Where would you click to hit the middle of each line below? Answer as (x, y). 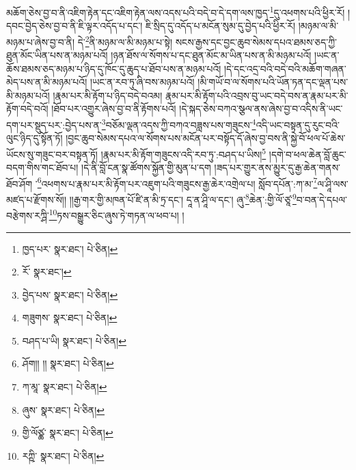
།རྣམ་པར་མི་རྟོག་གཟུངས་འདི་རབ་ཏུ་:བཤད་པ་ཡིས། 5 (183, 153)
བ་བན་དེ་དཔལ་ (321, 199)
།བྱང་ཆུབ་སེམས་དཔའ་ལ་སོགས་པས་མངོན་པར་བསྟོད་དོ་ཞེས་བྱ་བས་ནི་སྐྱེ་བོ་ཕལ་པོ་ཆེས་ (206, 138)
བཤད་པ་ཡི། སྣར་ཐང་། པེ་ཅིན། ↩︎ (74, 340)
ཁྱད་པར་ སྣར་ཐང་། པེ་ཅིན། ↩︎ (70, 248)
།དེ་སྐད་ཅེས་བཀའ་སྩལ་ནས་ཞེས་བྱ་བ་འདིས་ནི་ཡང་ (261, 109)
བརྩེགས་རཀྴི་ (28, 215)
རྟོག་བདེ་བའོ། (27, 109)
